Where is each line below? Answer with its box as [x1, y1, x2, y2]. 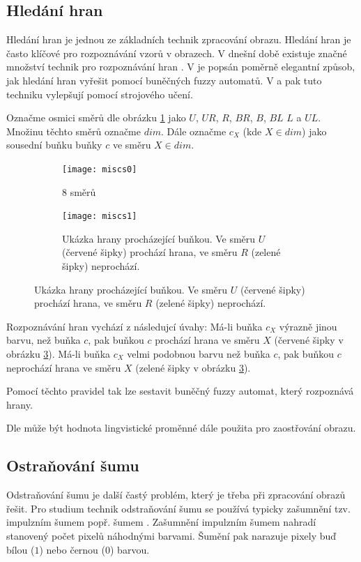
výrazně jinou [279, 319, 337, 333]
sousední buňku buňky [6, 137, 102, 152]
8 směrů [62, 184, 96, 199]
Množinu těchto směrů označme [6, 123, 141, 138]
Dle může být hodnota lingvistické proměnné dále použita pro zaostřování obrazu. [6, 420, 356, 435]
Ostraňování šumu [6, 455, 139, 476]
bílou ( [6, 542, 35, 556]
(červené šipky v [274, 333, 344, 347]
